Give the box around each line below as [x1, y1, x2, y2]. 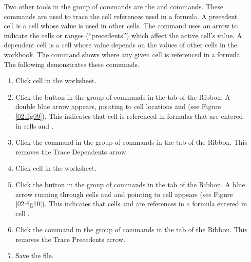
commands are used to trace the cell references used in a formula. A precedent [4, 11, 238, 21]
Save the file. [15, 250, 54, 261]
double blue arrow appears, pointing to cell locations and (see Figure [15, 101, 221, 111]
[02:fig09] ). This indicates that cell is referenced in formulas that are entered [15, 110, 243, 121]
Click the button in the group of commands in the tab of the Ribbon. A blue [15, 179, 245, 189]
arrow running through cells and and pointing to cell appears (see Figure [15, 189, 233, 199]
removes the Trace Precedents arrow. [15, 234, 126, 244]
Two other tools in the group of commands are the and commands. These [4, 1, 223, 11]
